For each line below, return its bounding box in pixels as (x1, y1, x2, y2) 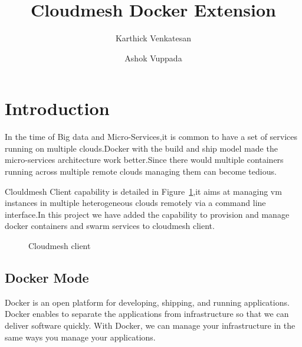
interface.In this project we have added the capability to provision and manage (5, 208, 290, 220)
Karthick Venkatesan (115, 32, 192, 44)
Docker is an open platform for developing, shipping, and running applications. (5, 296, 290, 308)
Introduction (5, 96, 110, 120)
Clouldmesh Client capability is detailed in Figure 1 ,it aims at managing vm (5, 185, 282, 197)
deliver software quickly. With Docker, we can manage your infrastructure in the (5, 319, 296, 331)
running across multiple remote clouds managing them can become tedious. (5, 165, 277, 178)
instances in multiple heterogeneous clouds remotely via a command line (5, 197, 266, 209)
